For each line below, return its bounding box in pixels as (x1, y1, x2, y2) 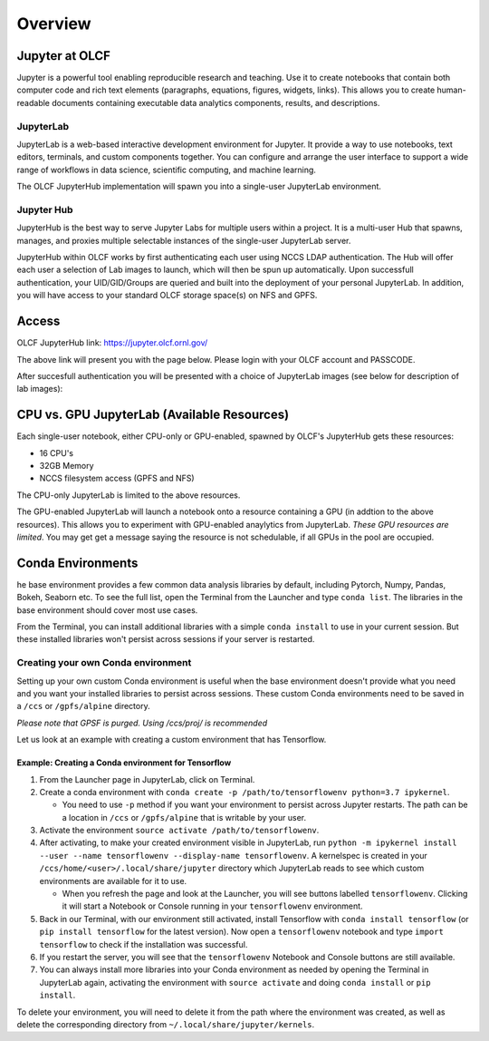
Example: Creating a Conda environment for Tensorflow (16, 757, 232, 768)
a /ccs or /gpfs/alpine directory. (16, 701, 150, 712)
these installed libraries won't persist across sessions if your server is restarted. (16, 634, 315, 645)
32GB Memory (39, 461, 94, 472)
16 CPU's (39, 447, 74, 458)
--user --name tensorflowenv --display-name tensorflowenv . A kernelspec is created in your (39, 850, 427, 861)
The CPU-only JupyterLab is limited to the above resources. (16, 490, 241, 501)
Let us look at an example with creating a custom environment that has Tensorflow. (16, 735, 327, 745)
